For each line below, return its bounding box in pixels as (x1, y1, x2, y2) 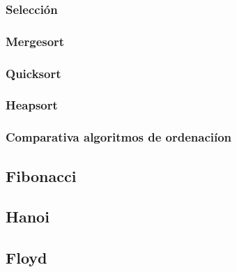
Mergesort (6, 32, 65, 50)
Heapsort (6, 96, 58, 114)
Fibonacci (6, 165, 77, 186)
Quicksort (6, 64, 61, 82)
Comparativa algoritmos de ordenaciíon (6, 128, 232, 146)
